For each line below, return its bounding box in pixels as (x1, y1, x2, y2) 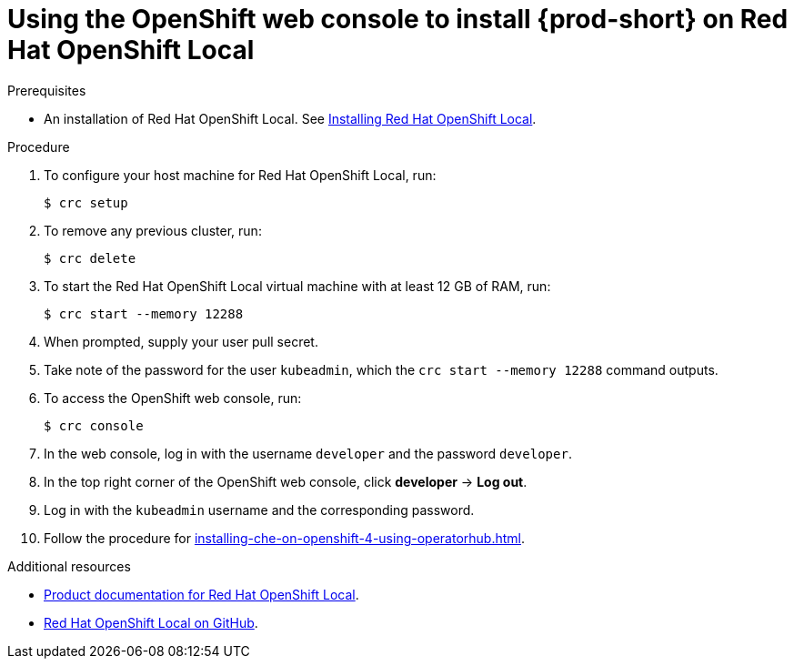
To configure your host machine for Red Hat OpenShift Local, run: (44, 166, 437, 183)
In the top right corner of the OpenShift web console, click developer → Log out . (44, 473, 528, 489)
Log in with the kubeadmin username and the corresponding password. (44, 501, 475, 518)
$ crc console (44, 418, 144, 433)
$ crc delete (44, 250, 136, 266)
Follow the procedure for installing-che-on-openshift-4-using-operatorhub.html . (44, 530, 525, 546)
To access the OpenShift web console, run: (44, 389, 302, 406)
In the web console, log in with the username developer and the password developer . (44, 445, 572, 461)
